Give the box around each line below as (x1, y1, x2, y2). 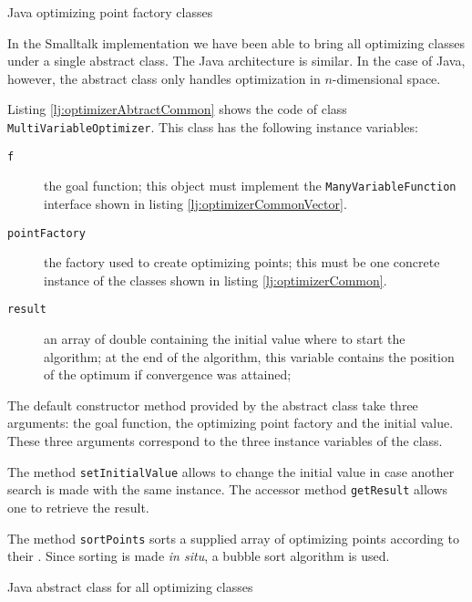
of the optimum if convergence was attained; (44, 365, 292, 384)
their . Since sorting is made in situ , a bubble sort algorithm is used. (7, 546, 390, 566)
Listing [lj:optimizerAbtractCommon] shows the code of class (7, 99, 347, 119)
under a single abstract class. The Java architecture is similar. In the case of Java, (7, 51, 466, 70)
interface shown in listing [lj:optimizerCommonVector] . (44, 193, 347, 213)
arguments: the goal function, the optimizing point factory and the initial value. (7, 413, 454, 432)
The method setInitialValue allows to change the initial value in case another (7, 462, 455, 481)
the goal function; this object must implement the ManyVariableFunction (44, 176, 457, 195)
